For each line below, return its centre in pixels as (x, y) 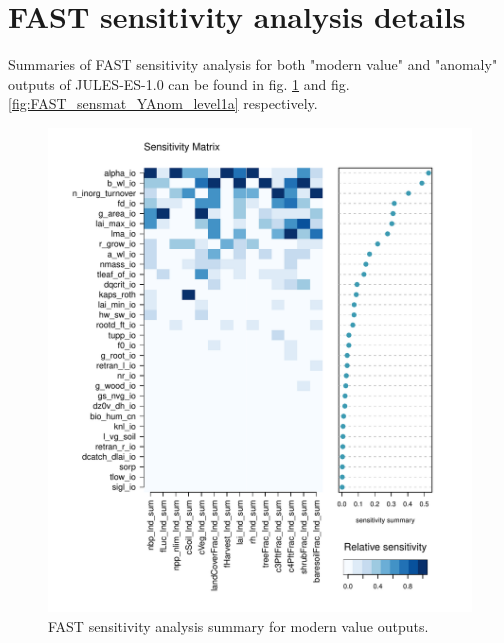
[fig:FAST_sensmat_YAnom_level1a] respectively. (163, 103)
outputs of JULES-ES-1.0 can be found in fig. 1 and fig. (179, 83)
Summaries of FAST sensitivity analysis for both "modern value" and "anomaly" (253, 64)
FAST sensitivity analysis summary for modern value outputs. (238, 626)
